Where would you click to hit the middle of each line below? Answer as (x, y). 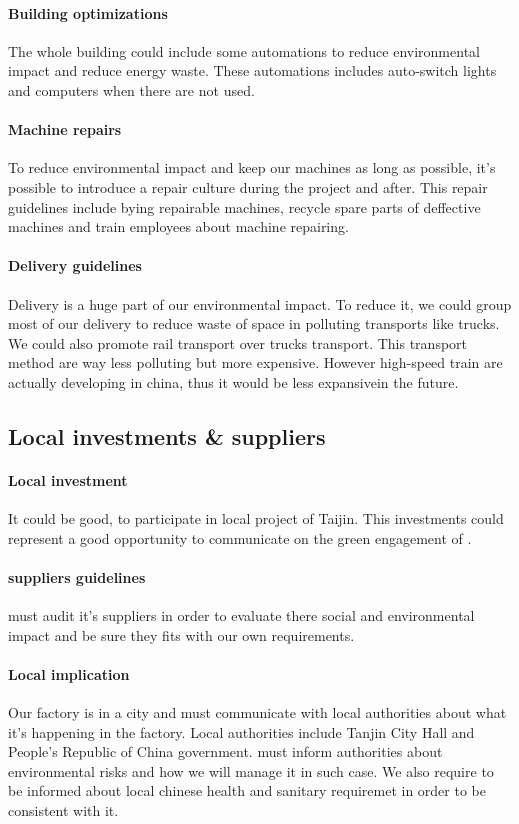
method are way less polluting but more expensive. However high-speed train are (255, 362)
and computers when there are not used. (131, 89)
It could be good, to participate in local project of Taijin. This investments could (256, 518)
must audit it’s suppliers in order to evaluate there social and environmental (241, 615)
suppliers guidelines (77, 576)
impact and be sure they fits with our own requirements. (181, 634)
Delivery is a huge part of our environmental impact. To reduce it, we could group (260, 303)
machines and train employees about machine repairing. (178, 226)
